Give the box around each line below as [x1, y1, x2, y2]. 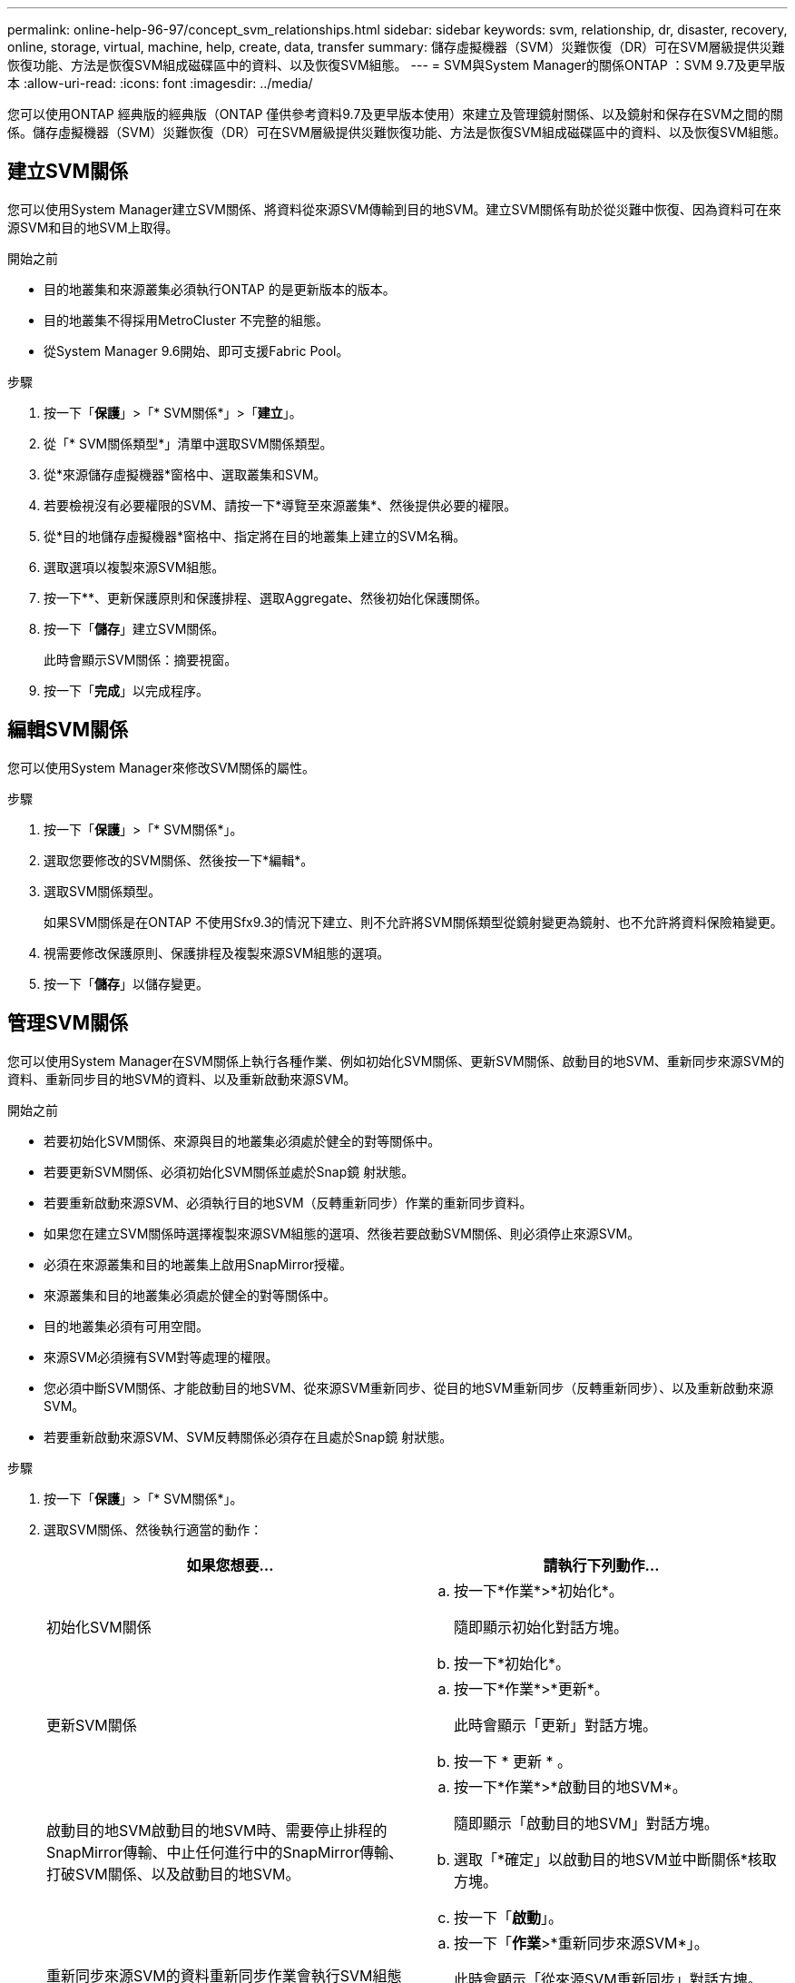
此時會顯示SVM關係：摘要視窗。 [44, 651, 238, 667]
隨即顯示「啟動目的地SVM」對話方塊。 [454, 1813, 719, 1832]
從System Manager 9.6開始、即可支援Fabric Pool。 [44, 342, 349, 359]
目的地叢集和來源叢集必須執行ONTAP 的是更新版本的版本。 [44, 281, 396, 297]
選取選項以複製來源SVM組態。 [44, 558, 225, 575]
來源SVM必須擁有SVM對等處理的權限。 [44, 1348, 279, 1365]
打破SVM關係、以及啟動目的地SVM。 [46, 1864, 300, 1883]
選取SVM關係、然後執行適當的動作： [44, 1521, 263, 1537]
